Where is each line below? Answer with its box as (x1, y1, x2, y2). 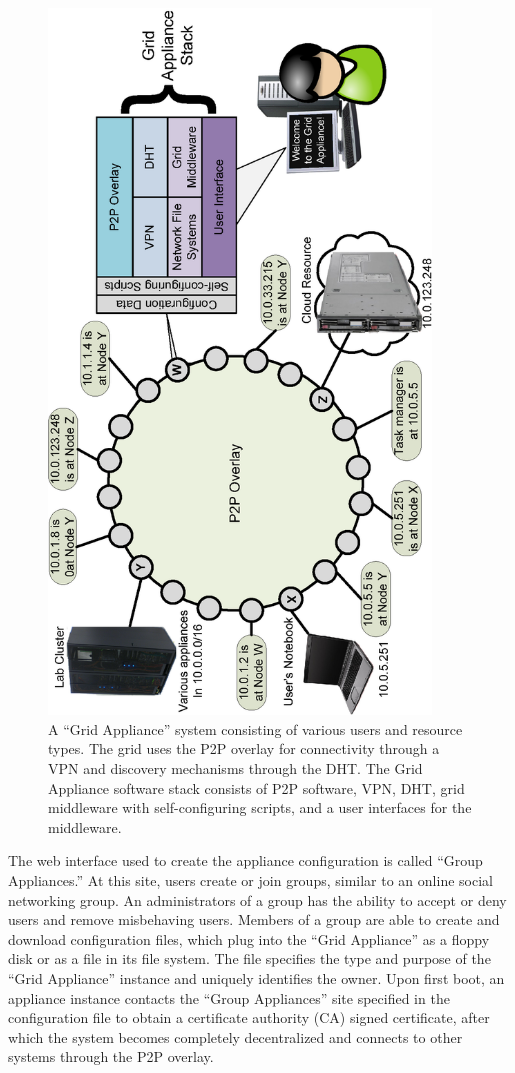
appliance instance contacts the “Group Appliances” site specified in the (8, 987, 450, 1008)
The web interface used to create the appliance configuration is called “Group (8, 850, 483, 871)
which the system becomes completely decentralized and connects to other (8, 1026, 463, 1047)
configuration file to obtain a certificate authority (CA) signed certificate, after (8, 1007, 490, 1028)
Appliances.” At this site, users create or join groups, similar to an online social (8, 869, 493, 890)
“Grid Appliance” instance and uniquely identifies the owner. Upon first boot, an (8, 967, 505, 988)
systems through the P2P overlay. (8, 1046, 214, 1067)
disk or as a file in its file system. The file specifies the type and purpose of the (8, 948, 491, 969)
